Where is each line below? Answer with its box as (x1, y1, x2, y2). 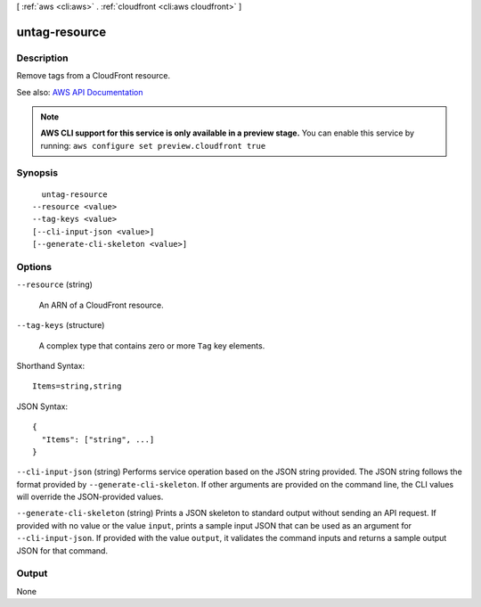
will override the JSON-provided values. (16, 491, 164, 503)
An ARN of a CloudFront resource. (38, 299, 164, 310)
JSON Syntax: (16, 401, 69, 412)
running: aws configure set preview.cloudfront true (40, 140, 266, 151)
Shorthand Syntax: (16, 360, 85, 371)
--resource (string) (16, 279, 94, 290)
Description (16, 52, 69, 64)
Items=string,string (32, 381, 122, 391)
